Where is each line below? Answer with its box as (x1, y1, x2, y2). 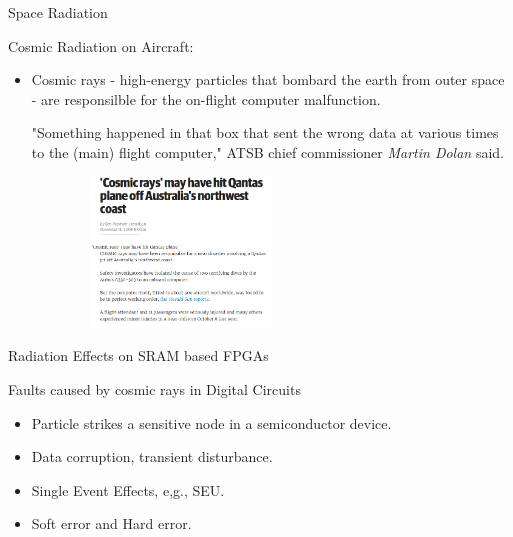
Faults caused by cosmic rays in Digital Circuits (8, 378, 301, 399)
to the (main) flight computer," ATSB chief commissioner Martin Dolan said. (31, 141, 504, 162)
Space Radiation (8, 2, 108, 22)
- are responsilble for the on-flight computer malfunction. (31, 88, 381, 109)
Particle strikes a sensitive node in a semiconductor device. (31, 412, 392, 433)
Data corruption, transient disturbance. (31, 446, 273, 467)
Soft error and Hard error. (31, 513, 192, 534)
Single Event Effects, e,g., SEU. (31, 479, 225, 500)
